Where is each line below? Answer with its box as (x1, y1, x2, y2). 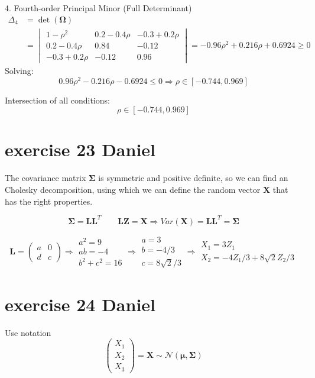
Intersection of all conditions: (5, 93, 110, 106)
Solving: (5, 64, 34, 76)
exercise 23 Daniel (5, 137, 155, 161)
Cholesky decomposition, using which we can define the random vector (5, 183, 261, 195)
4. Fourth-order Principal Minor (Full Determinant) (5, 2, 192, 14)
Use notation (5, 326, 51, 338)
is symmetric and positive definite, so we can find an (98, 172, 288, 184)
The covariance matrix (5, 172, 86, 184)
